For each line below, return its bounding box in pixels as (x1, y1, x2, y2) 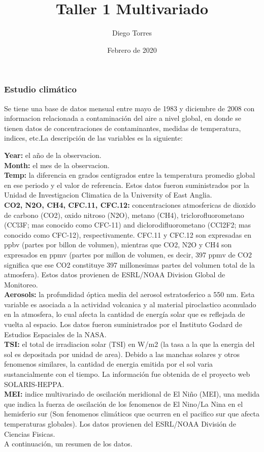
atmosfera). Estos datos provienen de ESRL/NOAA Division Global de (4, 269, 225, 280)
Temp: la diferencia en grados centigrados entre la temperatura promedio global (4, 170, 255, 180)
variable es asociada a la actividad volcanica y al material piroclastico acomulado (4, 299, 256, 309)
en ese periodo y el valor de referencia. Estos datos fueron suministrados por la (4, 179, 249, 190)
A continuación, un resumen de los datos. (4, 438, 133, 449)
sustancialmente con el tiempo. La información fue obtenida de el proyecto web (4, 369, 250, 379)
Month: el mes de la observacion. (4, 159, 110, 170)
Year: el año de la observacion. (4, 149, 102, 160)
